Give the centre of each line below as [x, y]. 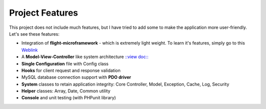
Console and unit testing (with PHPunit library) [69, 98]
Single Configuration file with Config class [65, 64]
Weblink [30, 50]
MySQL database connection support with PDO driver [76, 77]
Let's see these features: [34, 34]
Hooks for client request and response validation [71, 70]
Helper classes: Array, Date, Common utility [66, 91]
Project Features [44, 13]
